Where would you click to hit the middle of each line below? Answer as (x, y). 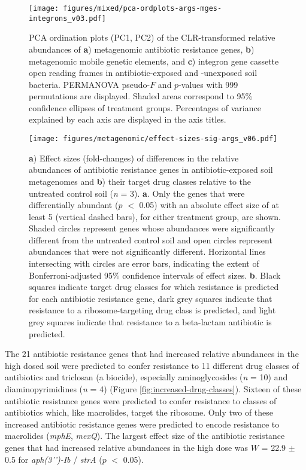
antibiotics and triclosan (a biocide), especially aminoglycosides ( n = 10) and (146, 377)
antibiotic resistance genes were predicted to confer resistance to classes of (141, 400)
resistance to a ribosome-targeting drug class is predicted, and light (152, 310)
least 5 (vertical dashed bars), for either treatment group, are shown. (155, 216)
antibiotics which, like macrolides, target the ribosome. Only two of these (139, 412)
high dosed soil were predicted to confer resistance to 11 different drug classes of (152, 365)
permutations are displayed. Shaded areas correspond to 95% (141, 96)
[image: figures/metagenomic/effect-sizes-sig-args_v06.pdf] (153, 139)
